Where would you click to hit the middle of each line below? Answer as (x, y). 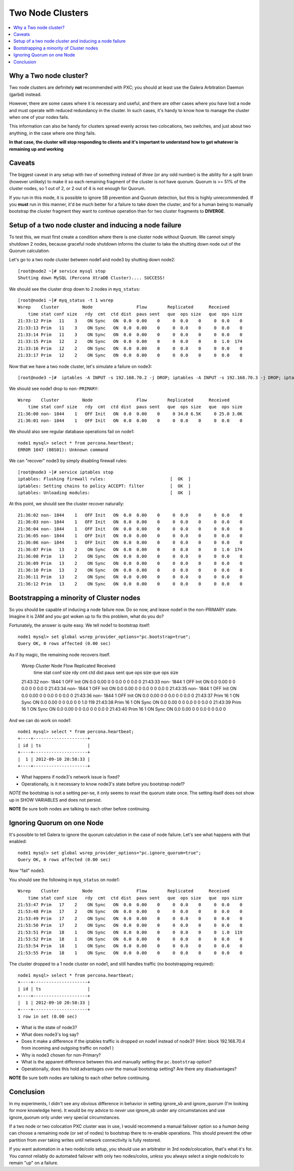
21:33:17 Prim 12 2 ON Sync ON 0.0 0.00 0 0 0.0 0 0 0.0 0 (130, 355)
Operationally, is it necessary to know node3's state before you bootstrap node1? (103, 784)
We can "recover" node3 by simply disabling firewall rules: (68, 461)
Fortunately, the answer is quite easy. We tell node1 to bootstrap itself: (80, 625)
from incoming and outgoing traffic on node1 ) (68, 1048)
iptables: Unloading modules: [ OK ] (104, 493)
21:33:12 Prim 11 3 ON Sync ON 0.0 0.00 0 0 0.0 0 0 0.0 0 (130, 321)
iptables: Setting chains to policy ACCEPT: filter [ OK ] (104, 486)
